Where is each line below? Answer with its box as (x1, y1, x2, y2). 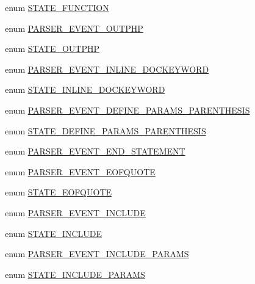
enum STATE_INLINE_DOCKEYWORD (5, 83, 165, 96)
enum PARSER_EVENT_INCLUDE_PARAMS (5, 247, 189, 260)
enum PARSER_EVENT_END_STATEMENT (5, 145, 185, 158)
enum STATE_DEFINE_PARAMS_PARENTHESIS (5, 124, 206, 137)
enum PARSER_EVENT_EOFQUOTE (5, 165, 156, 178)
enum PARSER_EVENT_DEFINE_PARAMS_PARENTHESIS (5, 103, 250, 116)
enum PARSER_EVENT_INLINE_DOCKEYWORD (5, 62, 209, 75)
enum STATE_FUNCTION (5, 1, 109, 13)
